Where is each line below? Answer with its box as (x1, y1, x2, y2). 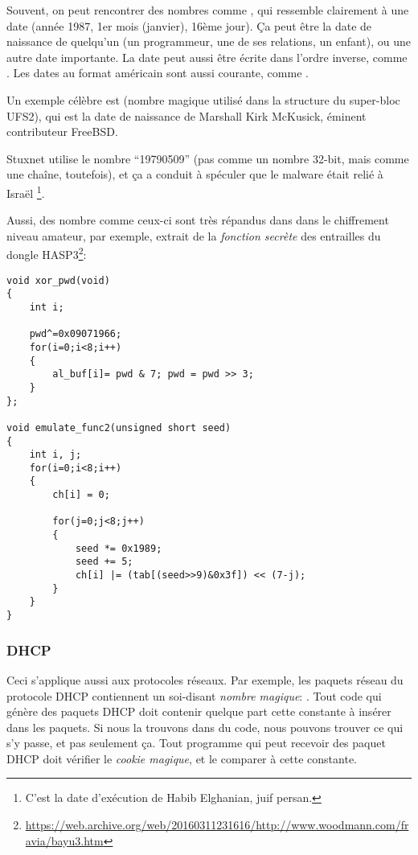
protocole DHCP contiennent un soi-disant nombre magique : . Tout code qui (6, 687, 382, 704)
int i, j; (29, 449, 82, 461)
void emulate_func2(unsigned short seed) (6, 421, 232, 434)
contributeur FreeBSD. (6, 123, 118, 140)
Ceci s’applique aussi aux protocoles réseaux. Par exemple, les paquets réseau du (6, 671, 404, 688)
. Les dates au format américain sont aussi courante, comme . (6, 64, 309, 81)
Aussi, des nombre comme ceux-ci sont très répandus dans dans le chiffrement (6, 212, 389, 228)
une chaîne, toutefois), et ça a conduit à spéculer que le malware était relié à (6, 166, 383, 183)
